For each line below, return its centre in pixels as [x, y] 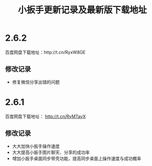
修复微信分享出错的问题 [36, 82]
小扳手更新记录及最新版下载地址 [82, 10]
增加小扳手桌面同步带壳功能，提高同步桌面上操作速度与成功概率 [76, 158]
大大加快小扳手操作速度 [36, 146]
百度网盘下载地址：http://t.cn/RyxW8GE [45, 52]
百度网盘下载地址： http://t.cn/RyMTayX [45, 116]
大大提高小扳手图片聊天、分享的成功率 [51, 152]
